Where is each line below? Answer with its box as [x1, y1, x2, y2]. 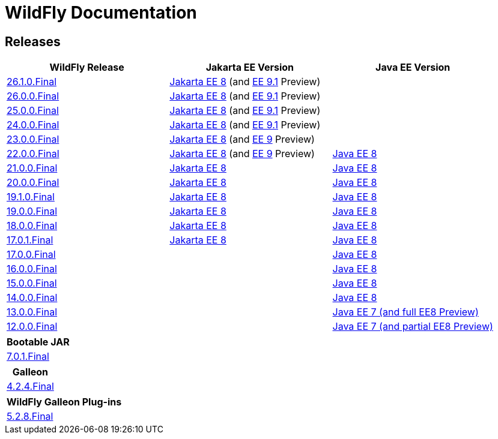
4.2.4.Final [7, 380, 54, 393]
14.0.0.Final [7, 291, 58, 304]
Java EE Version [375, 61, 451, 74]
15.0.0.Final [7, 277, 57, 290]
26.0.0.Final [7, 90, 59, 103]
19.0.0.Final [7, 205, 58, 218]
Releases [5, 34, 61, 49]
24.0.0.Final [7, 119, 59, 131]
